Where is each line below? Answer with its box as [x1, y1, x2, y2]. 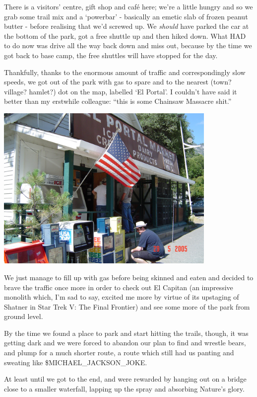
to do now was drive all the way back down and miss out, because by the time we [4, 40, 252, 51]
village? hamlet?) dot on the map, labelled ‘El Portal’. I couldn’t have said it [4, 86, 237, 96]
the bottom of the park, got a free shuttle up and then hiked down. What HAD [4, 30, 246, 41]
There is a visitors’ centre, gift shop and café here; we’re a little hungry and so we [4, 1, 253, 11]
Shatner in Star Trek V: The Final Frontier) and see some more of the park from [4, 301, 250, 312]
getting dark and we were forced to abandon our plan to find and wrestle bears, [4, 337, 246, 348]
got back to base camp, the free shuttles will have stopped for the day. [4, 50, 218, 60]
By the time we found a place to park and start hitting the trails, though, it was [4, 327, 249, 338]
